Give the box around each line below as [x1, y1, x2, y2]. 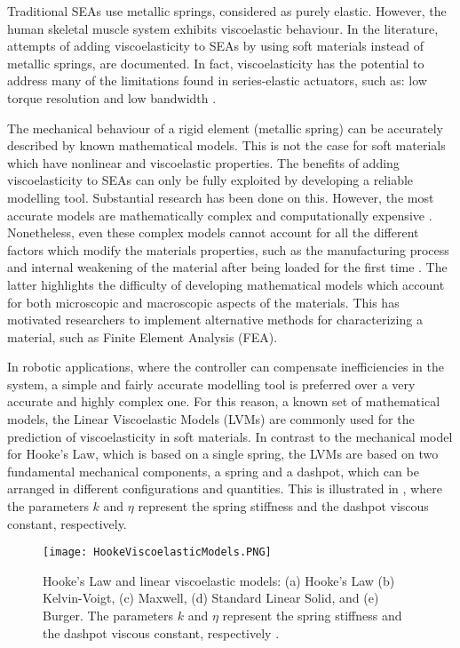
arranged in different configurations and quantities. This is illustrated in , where [7, 479, 442, 498]
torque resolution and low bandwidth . [7, 88, 217, 107]
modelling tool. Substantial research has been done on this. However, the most [7, 188, 434, 206]
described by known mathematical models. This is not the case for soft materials [7, 136, 446, 155]
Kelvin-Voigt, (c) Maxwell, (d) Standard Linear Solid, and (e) [43, 588, 379, 607]
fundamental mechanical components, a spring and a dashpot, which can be [7, 461, 419, 480]
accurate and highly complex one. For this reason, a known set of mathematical [7, 392, 440, 411]
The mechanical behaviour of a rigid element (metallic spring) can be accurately [7, 118, 443, 137]
